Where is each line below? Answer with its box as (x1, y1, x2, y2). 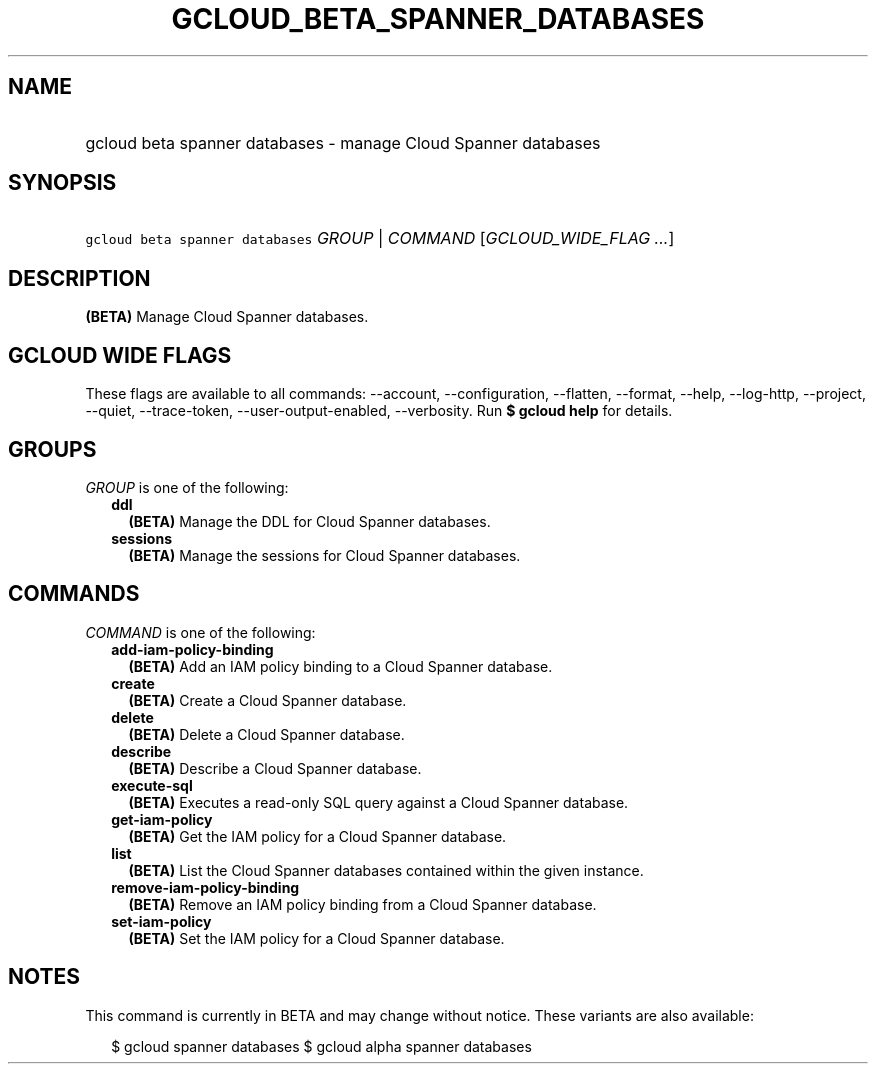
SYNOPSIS (8, 170, 117, 196)
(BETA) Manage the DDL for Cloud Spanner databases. (128, 512, 491, 530)
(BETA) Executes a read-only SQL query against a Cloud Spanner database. (128, 793, 629, 811)
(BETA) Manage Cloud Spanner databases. (85, 308, 369, 326)
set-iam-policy (111, 912, 212, 930)
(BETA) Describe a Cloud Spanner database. (128, 759, 422, 777)
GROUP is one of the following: (85, 478, 289, 496)
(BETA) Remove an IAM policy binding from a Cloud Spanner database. (128, 895, 597, 913)
